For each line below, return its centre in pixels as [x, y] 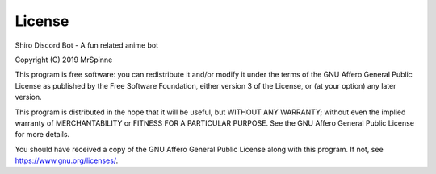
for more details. [42, 135]
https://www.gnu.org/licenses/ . [67, 160]
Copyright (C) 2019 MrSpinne [64, 60]
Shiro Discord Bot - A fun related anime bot [87, 45]
